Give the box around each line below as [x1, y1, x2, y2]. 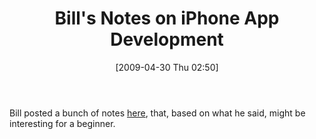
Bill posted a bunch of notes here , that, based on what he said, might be [9, 107, 306, 119]
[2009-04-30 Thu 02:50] [115, 61, 219, 73]
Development [110, 28, 224, 51]
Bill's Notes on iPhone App [54, 7, 280, 30]
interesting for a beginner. [9, 117, 116, 129]
